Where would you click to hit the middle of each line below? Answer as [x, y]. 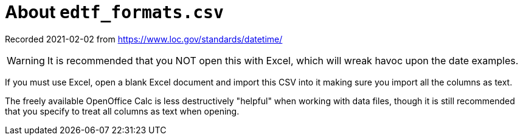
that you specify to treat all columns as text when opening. [122, 111]
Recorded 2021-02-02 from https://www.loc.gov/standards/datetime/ [144, 39]
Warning [26, 60]
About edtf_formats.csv [114, 12]
